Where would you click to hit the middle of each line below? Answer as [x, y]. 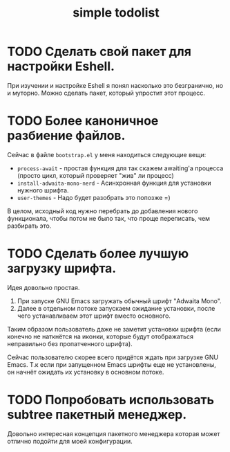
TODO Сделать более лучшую [98, 254]
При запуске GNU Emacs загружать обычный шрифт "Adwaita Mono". [119, 301]
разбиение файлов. [66, 136]
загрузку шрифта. [62, 269]
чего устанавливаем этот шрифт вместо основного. [94, 316]
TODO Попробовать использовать [111, 400]
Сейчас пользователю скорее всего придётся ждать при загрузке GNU [113, 357]
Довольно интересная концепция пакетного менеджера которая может [114, 433]
